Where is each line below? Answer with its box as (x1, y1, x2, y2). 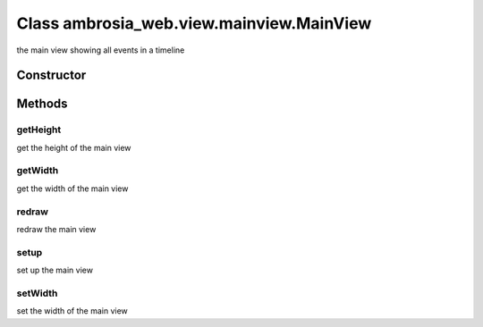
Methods (16, 96, 68, 112)
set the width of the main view (16, 306, 129, 316)
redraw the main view (16, 224, 97, 234)
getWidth (16, 164, 59, 177)
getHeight (16, 123, 62, 136)
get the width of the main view (16, 183, 129, 194)
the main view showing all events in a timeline (16, 45, 185, 55)
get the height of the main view (16, 142, 131, 153)
